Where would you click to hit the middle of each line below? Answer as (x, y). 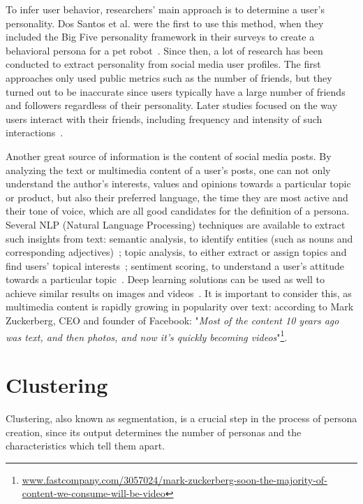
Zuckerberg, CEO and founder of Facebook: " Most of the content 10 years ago (172, 321)
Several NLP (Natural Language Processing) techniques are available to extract (176, 224)
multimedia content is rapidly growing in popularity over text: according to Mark (180, 307)
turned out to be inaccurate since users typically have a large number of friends (176, 91)
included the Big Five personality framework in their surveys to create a (160, 37)
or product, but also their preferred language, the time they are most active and (177, 197)
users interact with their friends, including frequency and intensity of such (164, 118)
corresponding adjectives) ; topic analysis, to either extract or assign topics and (176, 252)
